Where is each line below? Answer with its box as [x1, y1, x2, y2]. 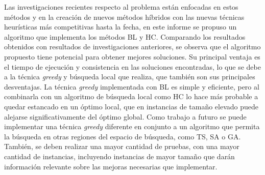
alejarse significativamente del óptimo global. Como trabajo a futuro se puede [4, 111, 247, 122]
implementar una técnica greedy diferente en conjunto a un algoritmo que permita [4, 121, 260, 132]
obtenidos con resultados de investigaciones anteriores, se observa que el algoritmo [4, 41, 261, 52]
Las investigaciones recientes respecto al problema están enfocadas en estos [4, 2, 238, 12]
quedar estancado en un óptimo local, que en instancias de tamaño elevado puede [4, 101, 259, 111]
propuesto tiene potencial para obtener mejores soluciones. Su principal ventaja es [4, 51, 260, 62]
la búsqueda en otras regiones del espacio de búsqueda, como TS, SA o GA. [4, 131, 241, 141]
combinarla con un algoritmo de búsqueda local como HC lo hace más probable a [4, 91, 258, 102]
